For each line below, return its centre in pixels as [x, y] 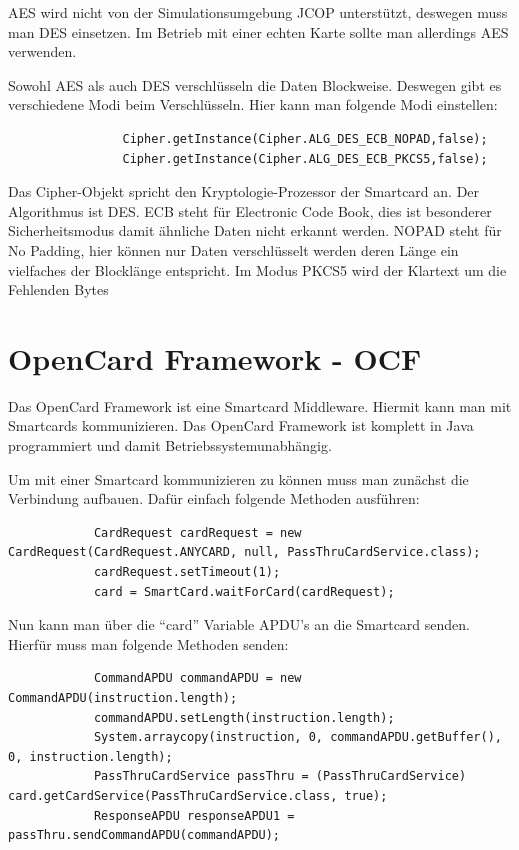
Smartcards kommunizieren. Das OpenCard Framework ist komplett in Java [241, 425]
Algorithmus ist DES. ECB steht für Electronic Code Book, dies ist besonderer [250, 210]
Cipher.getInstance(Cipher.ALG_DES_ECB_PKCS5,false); [305, 158]
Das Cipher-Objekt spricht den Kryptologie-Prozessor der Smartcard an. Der [244, 191]
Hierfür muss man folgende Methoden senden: [148, 643]
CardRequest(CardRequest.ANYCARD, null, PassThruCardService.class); [244, 552]
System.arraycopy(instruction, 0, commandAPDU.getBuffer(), [297, 737]
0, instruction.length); [90, 756]
